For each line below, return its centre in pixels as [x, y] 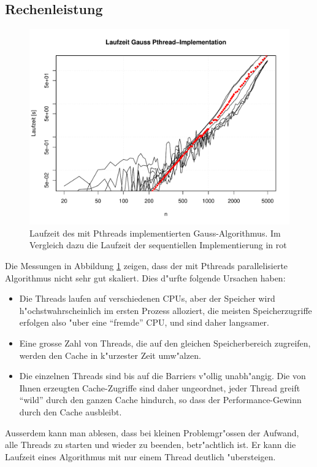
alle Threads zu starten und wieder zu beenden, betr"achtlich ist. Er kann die [151, 445]
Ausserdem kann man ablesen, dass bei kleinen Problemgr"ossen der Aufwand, [152, 432]
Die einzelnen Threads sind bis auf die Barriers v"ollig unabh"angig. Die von [162, 376]
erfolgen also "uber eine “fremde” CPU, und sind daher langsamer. [144, 322]
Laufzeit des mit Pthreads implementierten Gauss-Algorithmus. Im [155, 233]
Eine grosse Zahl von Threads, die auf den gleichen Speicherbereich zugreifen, [165, 343]
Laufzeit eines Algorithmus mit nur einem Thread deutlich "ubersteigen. [140, 456]
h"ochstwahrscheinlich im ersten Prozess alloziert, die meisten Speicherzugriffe [166, 310]
